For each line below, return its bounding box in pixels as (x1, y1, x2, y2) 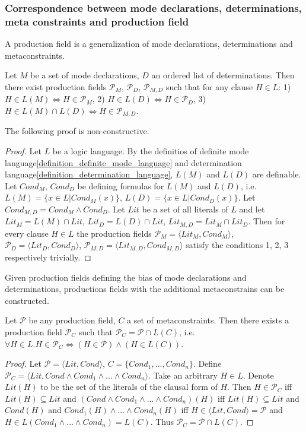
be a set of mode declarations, (30, 69, 139, 81)
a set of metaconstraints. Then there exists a (127, 314, 289, 326)
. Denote (243, 369, 274, 381)
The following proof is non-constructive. (5, 125, 149, 137)
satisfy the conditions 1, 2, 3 (186, 239, 289, 251)
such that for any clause (165, 80, 253, 93)
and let (239, 202, 265, 215)
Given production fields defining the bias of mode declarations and (5, 271, 247, 283)
